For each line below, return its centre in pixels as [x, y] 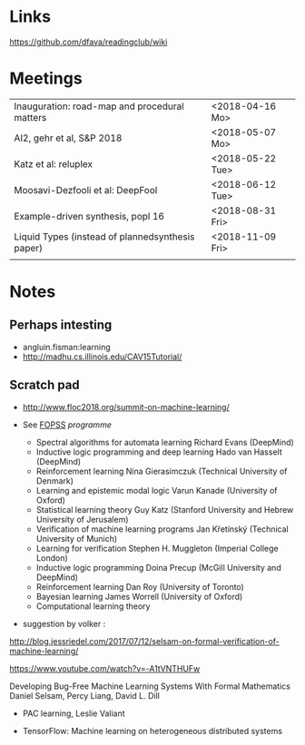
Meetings [46, 78]
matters [30, 117]
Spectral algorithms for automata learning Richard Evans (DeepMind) [165, 442]
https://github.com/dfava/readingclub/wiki [89, 42]
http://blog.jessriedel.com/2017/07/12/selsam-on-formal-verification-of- [144, 641]
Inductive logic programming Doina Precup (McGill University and [158, 567]
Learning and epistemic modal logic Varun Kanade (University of [157, 490]
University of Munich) [77, 538]
